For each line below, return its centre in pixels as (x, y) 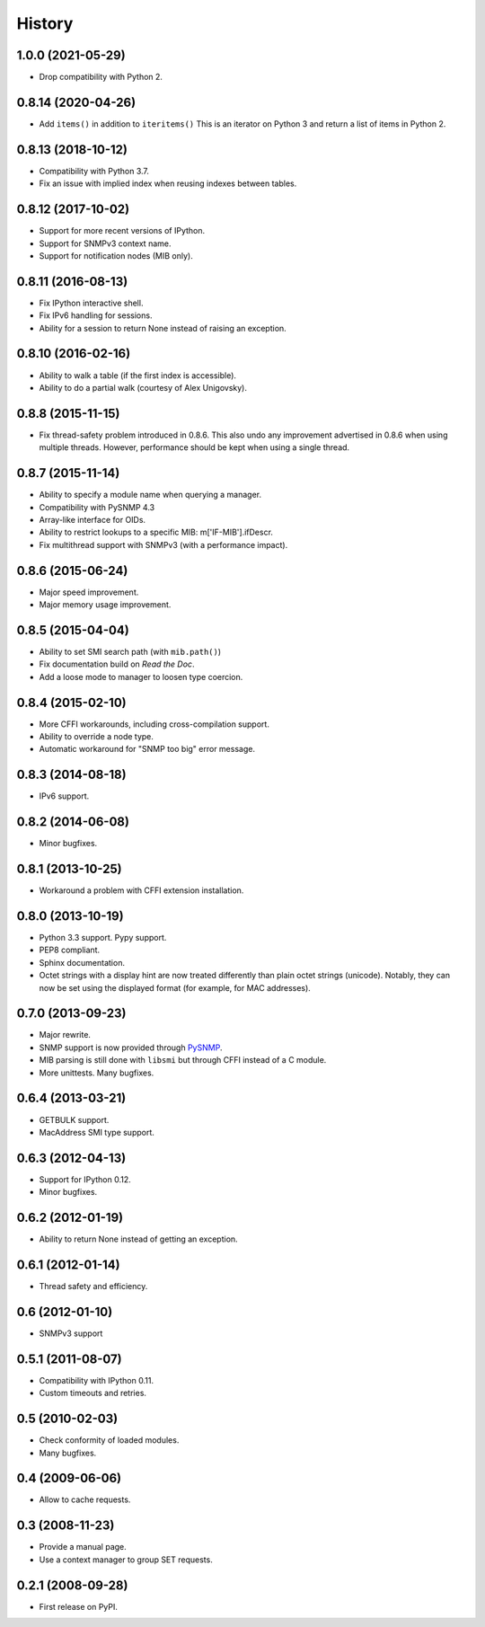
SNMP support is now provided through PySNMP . (131, 1048)
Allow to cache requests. (85, 1499)
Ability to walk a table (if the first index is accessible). (138, 375)
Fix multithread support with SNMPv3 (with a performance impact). (163, 544)
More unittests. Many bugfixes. (97, 1073)
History (45, 23)
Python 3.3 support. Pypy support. (103, 937)
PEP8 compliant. (70, 950)
